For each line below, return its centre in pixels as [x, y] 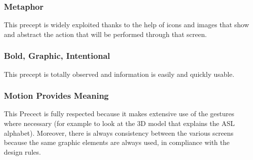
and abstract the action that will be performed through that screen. [105, 34]
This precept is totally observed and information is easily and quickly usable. [119, 74]
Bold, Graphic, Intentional [57, 56]
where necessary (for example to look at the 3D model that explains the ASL [119, 123]
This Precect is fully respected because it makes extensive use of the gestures [119, 114]
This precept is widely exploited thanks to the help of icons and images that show [126, 25]
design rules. [22, 151]
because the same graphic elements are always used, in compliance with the [117, 142]
